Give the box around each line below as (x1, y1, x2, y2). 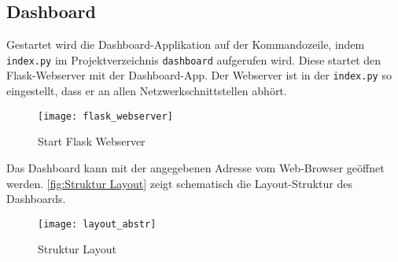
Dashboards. (6, 190, 66, 207)
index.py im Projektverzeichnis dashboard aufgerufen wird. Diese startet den (6, 51, 381, 68)
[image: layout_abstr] (38, 218, 157, 230)
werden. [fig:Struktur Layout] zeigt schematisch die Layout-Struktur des (6, 175, 352, 191)
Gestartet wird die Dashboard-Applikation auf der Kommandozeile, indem (6, 36, 365, 53)
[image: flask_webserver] (38, 110, 173, 122)
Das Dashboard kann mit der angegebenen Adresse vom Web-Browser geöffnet (6, 159, 385, 175)
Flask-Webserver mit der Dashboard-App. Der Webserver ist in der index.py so (6, 67, 392, 83)
